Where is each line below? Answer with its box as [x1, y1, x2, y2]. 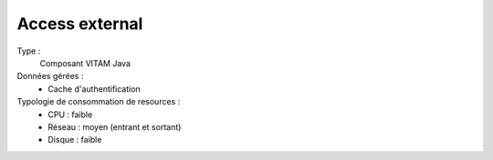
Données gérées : [16, 71, 84, 82]
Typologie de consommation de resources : [16, 96, 181, 107]
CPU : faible [47, 109, 93, 120]
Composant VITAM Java [39, 57, 131, 68]
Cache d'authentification [47, 83, 141, 95]
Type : [16, 45, 41, 56]
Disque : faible [47, 135, 102, 145]
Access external [16, 14, 143, 34]
